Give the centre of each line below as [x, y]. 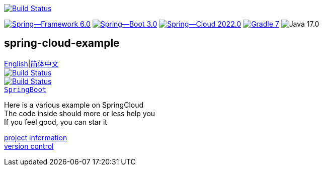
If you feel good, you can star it [56, 122]
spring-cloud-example [62, 43]
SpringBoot [25, 89]
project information [36, 137]
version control [29, 146]
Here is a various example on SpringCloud [74, 105]
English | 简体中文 [31, 63]
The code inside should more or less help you [80, 113]
